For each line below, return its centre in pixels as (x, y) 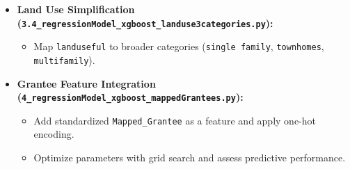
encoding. (54, 134)
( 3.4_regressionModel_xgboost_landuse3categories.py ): (145, 23)
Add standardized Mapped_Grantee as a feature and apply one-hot (175, 120)
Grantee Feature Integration (86, 83)
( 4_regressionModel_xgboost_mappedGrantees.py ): (130, 97)
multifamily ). (64, 59)
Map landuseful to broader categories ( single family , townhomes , (179, 46)
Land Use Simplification (76, 9)
